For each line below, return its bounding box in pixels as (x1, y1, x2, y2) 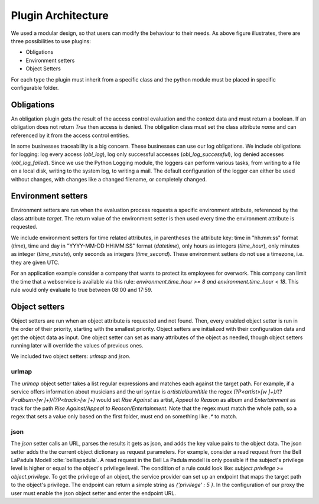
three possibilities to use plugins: (11, 37, 91, 44)
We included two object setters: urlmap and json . (11, 353, 131, 360)
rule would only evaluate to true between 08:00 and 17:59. (11, 286, 153, 293)
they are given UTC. (11, 259, 60, 266)
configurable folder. (11, 84, 59, 91)
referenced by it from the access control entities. (11, 132, 130, 139)
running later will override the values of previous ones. (11, 342, 144, 349)
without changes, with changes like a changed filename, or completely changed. (11, 175, 207, 183)
